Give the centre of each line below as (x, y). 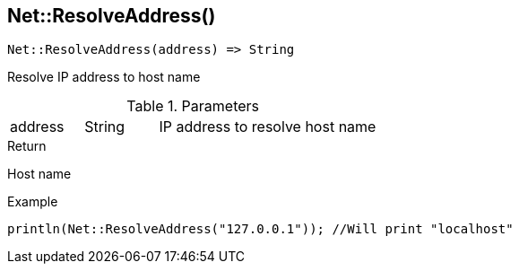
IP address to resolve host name (268, 127)
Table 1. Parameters (193, 106)
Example (33, 202)
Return (27, 146)
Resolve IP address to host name (104, 77)
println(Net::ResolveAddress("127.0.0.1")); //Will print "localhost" (260, 229)
